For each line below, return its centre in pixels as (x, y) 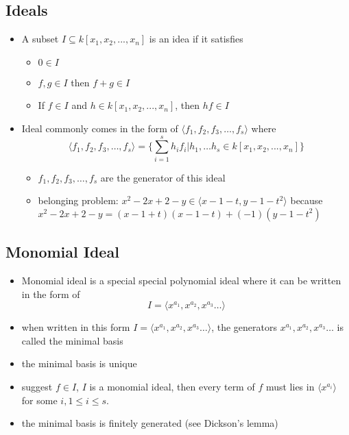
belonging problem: (78, 200)
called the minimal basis (72, 340)
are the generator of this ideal (163, 177)
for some (39, 400)
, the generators (244, 327)
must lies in (290, 387)
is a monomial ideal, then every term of (172, 387)
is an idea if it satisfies (196, 39)
